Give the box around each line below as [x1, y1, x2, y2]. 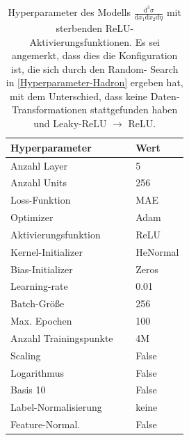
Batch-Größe [10, 296, 65, 311]
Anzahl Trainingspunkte [10, 330, 113, 345]
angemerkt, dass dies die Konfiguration [12, 48, 178, 63]
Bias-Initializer [10, 261, 73, 276]
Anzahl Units [10, 175, 67, 190]
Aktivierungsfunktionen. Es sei [29, 34, 161, 49]
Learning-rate [10, 279, 68, 293]
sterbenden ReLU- [56, 20, 134, 35]
